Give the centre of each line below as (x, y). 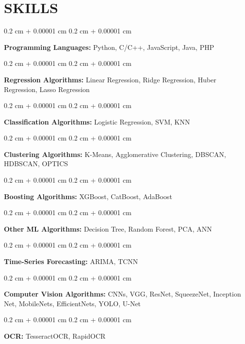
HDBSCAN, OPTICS (36, 164)
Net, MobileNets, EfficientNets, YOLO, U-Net (73, 303)
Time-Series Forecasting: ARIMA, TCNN (71, 261)
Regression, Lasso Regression (47, 89)
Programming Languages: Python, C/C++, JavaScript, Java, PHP (109, 47)
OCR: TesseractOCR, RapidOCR (55, 336)
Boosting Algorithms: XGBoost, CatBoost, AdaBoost (88, 196)
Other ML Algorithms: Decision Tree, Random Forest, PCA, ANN (108, 228)
